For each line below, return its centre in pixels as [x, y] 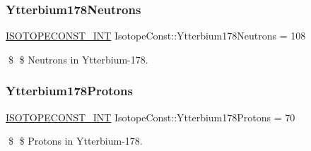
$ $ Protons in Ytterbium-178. [75, 141]
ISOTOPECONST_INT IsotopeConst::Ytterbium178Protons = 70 [151, 117]
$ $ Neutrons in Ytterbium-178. [78, 59]
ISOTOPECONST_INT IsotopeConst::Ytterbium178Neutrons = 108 [156, 36]
